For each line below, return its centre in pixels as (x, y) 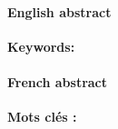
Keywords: (41, 46)
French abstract (58, 81)
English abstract (59, 11)
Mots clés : (42, 117)
